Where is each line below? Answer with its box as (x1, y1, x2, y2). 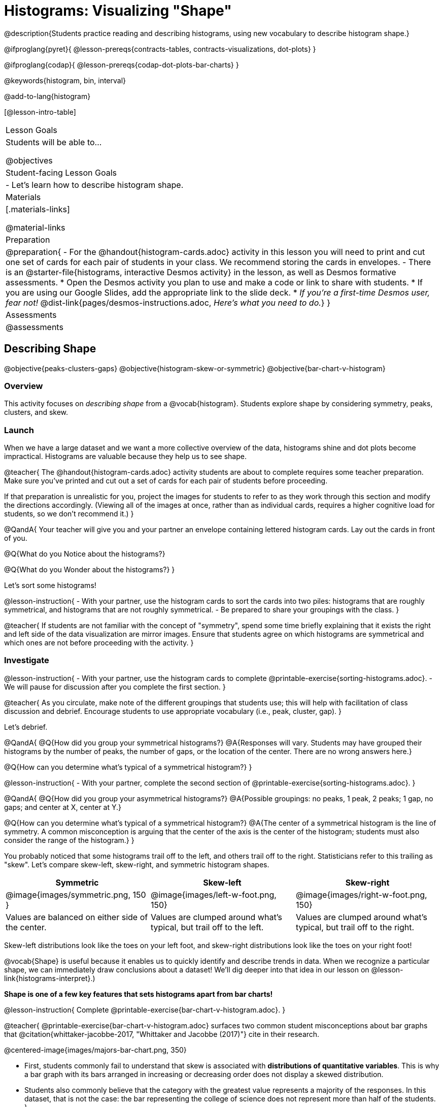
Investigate (4, 655, 49, 666)
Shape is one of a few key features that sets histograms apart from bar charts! (4, 989, 273, 998)
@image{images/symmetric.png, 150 (6, 889, 146, 900)
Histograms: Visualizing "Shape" (4, 2, 232, 19)
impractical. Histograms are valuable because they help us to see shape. (4, 452, 247, 461)
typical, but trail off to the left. (150, 922, 264, 932)
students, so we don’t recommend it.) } (4, 509, 134, 518)
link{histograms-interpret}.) (4, 973, 95, 983)
